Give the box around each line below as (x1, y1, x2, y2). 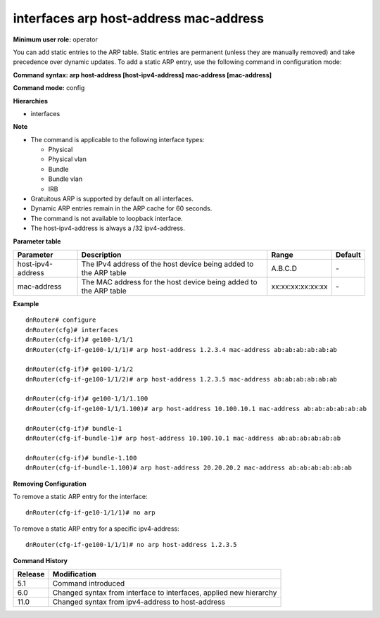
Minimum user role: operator (13, 35, 98, 44)
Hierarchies (13, 96, 49, 105)
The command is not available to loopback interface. (30, 214, 183, 222)
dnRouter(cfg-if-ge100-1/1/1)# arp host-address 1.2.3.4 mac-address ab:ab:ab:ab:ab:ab (25, 346, 338, 353)
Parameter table (13, 237, 61, 246)
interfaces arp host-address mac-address (13, 11, 264, 26)
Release (17, 569, 45, 579)
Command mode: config (13, 84, 85, 92)
